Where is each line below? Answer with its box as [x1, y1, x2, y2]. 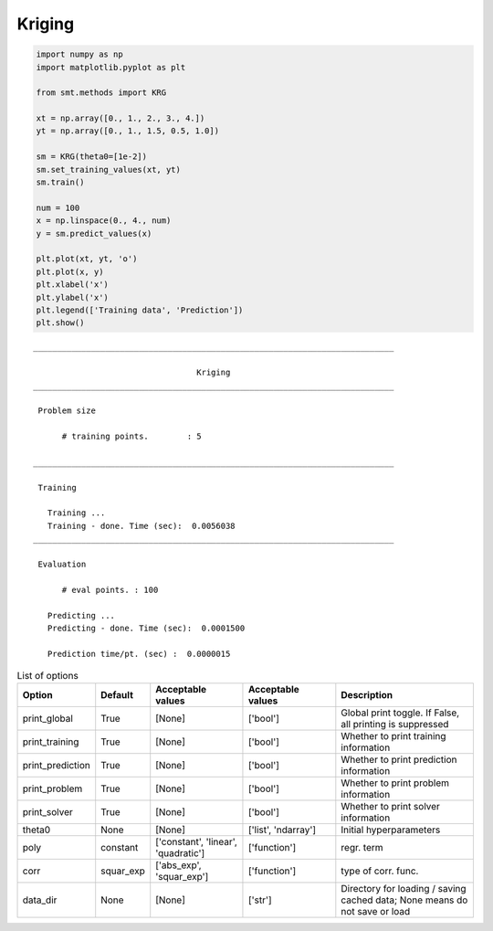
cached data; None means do [341, 894, 468, 906]
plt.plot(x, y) [36, 266, 104, 277]
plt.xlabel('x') [36, 280, 110, 290]
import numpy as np [36, 49, 123, 59]
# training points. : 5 [61, 431, 203, 442]
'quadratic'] [155, 847, 205, 860]
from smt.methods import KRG [36, 88, 167, 98]
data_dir [22, 894, 58, 906]
